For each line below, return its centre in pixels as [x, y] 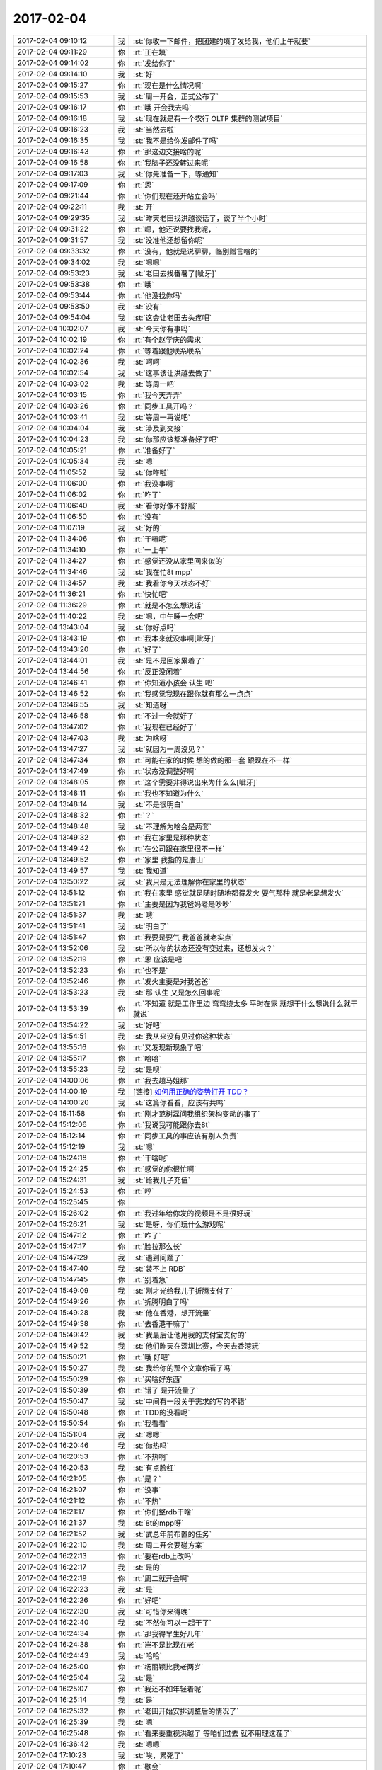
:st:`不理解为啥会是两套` [172, 826]
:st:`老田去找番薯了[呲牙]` [175, 273]
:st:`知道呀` [151, 704]
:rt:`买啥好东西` [158, 1379]
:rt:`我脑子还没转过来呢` [172, 163]
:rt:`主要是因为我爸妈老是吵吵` [183, 904]
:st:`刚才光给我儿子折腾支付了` [183, 1291]
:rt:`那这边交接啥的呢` [168, 152]
